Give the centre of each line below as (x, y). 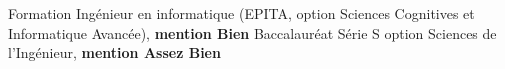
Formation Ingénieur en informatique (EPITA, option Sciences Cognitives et (241, 13)
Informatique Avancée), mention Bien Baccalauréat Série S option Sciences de (252, 32)
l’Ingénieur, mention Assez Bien (114, 52)
